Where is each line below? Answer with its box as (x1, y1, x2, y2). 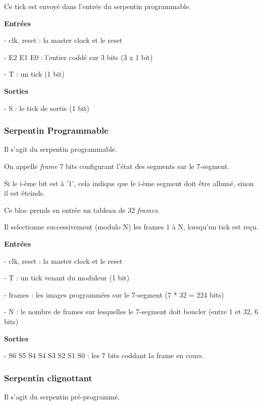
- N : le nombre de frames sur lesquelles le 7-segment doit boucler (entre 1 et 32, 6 (4, 306, 258, 317)
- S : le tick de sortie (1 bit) (4, 102, 89, 113)
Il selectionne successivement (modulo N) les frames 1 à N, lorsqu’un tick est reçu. (4, 221, 258, 232)
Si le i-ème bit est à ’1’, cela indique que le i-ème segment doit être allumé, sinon (4, 178, 254, 188)
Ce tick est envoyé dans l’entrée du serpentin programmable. (4, 1, 191, 11)
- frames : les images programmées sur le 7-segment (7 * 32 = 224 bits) (4, 289, 224, 300)
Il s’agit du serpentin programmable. (4, 144, 117, 154)
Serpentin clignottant (4, 371, 92, 384)
